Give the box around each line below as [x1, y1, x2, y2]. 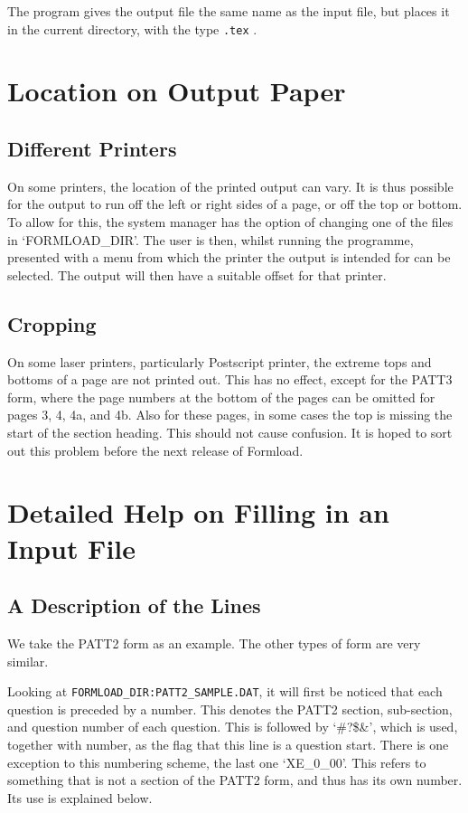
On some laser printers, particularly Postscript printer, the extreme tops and [7, 352, 432, 371]
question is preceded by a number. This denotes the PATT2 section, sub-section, [7, 699, 453, 718]
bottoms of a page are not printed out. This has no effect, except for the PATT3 [7, 370, 453, 389]
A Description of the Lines [7, 591, 261, 619]
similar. [7, 651, 49, 670]
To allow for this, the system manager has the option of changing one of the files [7, 213, 454, 232]
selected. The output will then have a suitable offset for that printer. [7, 265, 387, 284]
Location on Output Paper [7, 72, 346, 109]
